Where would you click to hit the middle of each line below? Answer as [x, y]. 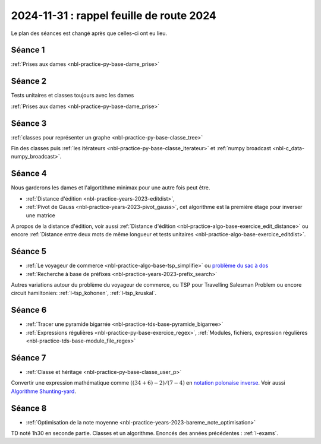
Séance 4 [29, 174]
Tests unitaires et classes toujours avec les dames [73, 96]
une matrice [41, 215]
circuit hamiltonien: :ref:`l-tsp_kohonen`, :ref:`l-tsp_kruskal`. [84, 293]
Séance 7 [29, 358]
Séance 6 [29, 310]
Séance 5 [29, 251]
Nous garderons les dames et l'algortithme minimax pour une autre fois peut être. [111, 188]
